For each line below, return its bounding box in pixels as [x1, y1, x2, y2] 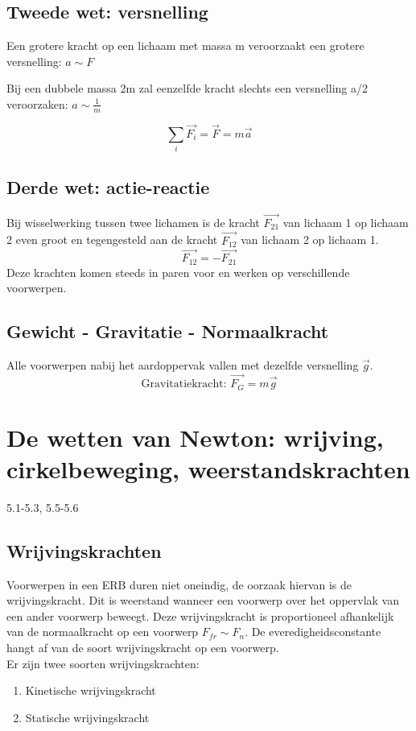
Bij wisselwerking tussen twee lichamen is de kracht [6, 213, 260, 230]
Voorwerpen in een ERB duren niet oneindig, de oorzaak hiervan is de [6, 576, 352, 593]
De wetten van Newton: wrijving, [6, 420, 384, 453]
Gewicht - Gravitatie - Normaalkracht [6, 319, 329, 344]
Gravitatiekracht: [141, 378, 227, 390]
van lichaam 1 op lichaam [282, 213, 409, 230]
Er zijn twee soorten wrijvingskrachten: [6, 655, 200, 671]
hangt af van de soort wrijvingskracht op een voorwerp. [6, 639, 279, 655]
